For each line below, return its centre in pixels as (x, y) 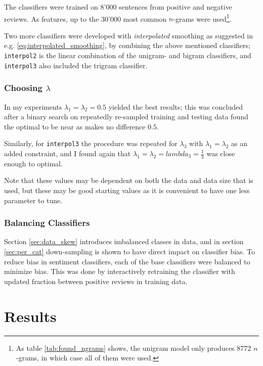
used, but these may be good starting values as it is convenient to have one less (127, 190)
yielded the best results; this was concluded (176, 106)
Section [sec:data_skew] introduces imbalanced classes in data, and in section (124, 241)
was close (221, 153)
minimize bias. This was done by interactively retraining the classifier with (120, 271)
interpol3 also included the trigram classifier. (76, 65)
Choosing (23, 88)
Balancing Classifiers (47, 223)
